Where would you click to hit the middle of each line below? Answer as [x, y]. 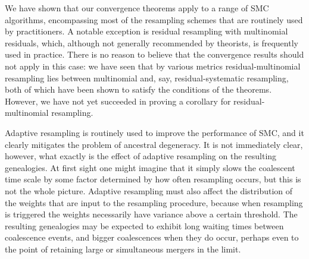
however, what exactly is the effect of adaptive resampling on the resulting [141, 156]
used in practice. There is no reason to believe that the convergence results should [154, 54]
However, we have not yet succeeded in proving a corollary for [118, 101]
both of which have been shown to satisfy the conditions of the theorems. [138, 89]
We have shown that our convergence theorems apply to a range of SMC [137, 8]
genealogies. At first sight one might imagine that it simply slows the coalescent [150, 167]
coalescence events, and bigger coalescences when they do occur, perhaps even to [152, 237]
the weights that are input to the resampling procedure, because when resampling [154, 202]
